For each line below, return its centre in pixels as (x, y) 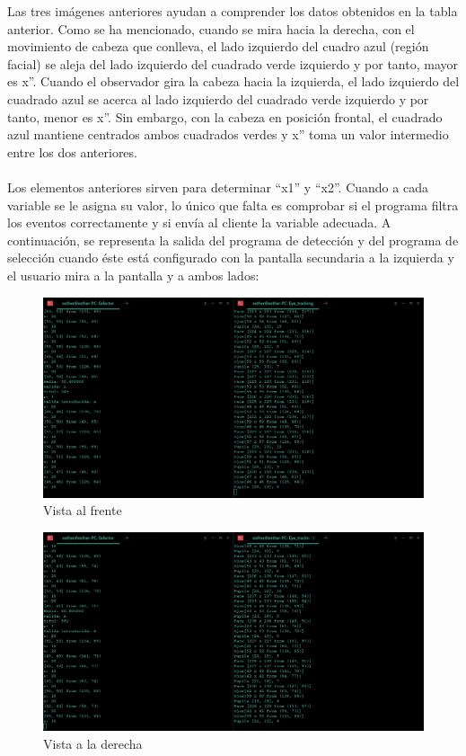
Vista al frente (83, 510)
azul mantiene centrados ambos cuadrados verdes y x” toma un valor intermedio (228, 134)
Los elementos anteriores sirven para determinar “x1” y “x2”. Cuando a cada (218, 187)
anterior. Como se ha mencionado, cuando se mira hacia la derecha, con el (211, 28)
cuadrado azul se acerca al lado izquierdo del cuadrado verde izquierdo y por (218, 98)
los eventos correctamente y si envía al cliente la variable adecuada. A (199, 222)
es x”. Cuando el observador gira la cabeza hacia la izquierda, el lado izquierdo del (233, 81)
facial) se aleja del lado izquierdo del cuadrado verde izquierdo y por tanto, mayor (233, 63)
